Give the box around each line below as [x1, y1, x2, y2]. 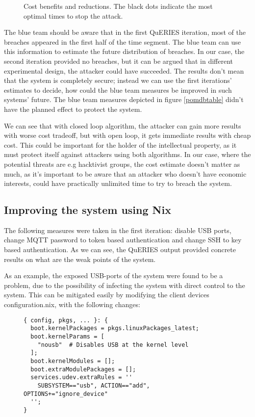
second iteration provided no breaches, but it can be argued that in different [4, 55, 233, 66]
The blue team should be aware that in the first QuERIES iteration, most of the [4, 27, 246, 37]
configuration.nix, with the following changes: [4, 299, 140, 310]
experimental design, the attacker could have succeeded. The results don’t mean [4, 65, 244, 76]
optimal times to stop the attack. [24, 10, 123, 21]
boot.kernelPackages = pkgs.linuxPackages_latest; [30, 325, 199, 332]
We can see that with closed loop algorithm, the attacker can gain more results [4, 120, 241, 130]
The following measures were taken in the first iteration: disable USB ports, [4, 225, 231, 235]
